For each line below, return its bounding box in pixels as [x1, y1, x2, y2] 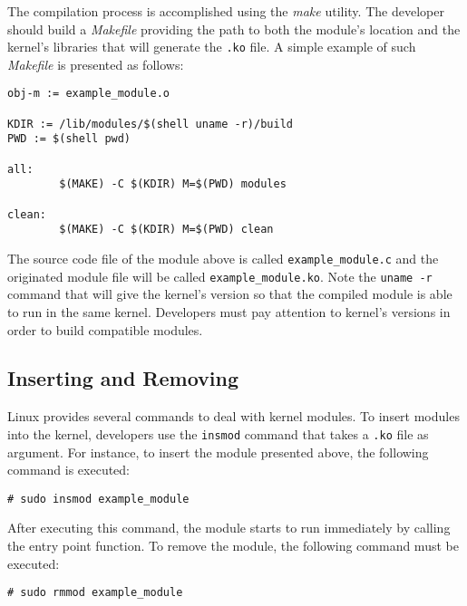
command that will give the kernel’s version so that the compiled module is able [7, 284, 452, 303]
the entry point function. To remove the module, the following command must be [7, 535, 459, 554]
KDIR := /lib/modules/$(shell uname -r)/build [7, 117, 293, 130]
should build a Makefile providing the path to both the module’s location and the [7, 19, 461, 38]
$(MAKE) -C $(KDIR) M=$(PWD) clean [59, 223, 274, 236]
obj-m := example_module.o [7, 87, 170, 101]
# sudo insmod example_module [7, 492, 190, 505]
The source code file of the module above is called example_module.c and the [7, 249, 439, 267]
